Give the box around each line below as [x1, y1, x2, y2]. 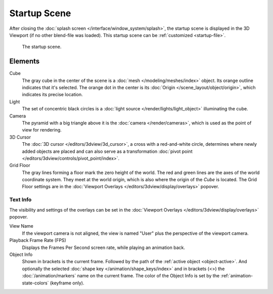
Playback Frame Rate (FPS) [9, 237, 67, 243]
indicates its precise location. [22, 92, 83, 98]
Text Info [9, 196, 32, 203]
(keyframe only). [50, 280, 84, 286]
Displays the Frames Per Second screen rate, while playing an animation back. [22, 244, 186, 250]
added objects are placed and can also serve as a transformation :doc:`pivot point [22, 148, 193, 154]
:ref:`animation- [220, 273, 253, 279]
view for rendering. [22, 127, 62, 133]
